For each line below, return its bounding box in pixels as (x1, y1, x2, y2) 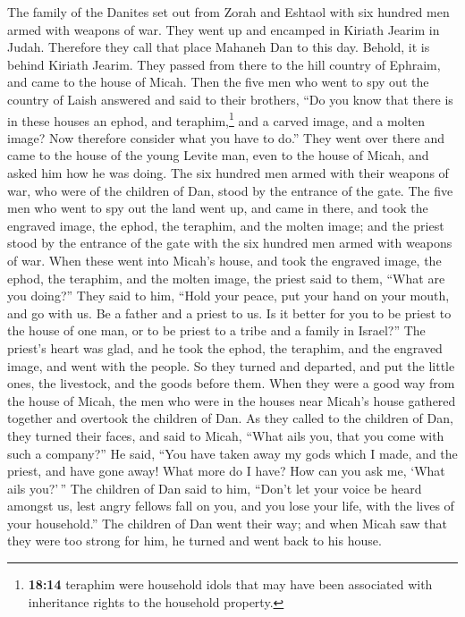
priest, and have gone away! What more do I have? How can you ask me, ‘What (7, 461, 445, 480)
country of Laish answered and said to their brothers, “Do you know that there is (7, 89, 453, 108)
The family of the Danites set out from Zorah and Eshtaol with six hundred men (7, 3, 450, 21)
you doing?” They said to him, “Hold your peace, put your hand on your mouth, (7, 286, 450, 305)
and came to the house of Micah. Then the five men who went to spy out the (7, 72, 429, 91)
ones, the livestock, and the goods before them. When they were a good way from (7, 374, 455, 393)
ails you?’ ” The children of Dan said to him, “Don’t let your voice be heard (7, 478, 422, 497)
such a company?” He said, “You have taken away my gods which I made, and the (7, 444, 458, 462)
